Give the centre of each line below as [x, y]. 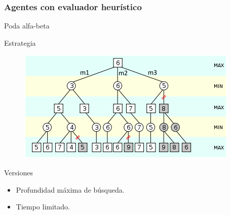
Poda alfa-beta [27, 26]
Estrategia [20, 42]
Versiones [18, 172]
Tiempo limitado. [43, 207]
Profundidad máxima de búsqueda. [70, 189]
